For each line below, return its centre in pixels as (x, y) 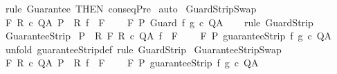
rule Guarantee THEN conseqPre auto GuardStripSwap (131, 8)
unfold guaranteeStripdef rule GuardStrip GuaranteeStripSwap (143, 49)
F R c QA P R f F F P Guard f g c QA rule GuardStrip (159, 22)
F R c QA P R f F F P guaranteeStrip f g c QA (132, 63)
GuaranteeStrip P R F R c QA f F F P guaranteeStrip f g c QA (168, 36)
